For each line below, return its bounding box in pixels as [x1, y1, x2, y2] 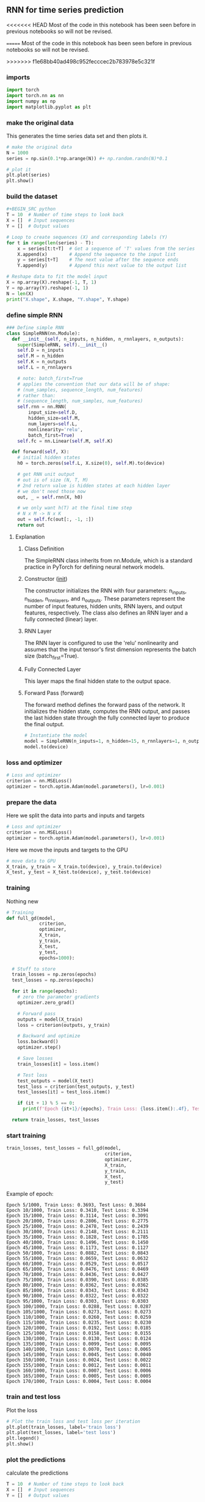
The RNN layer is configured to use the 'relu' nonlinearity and [24, 640, 179, 647]
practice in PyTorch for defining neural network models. [24, 563, 165, 571]
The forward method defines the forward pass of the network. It [24, 701, 185, 709]
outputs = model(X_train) [17, 1016, 84, 1023]
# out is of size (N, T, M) [17, 476, 88, 483]
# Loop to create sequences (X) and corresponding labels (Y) [6, 234, 168, 240]
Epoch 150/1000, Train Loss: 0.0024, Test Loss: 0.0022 [6, 1357, 151, 1363]
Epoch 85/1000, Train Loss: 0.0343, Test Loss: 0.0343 [6, 1288, 149, 1294]
